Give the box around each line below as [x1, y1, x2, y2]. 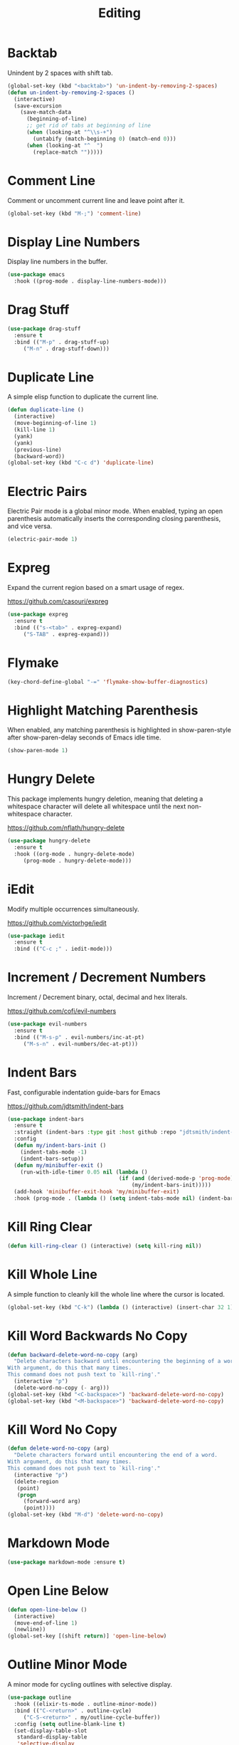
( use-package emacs [7, 271, 65, 278]
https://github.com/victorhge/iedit [7, 918, 107, 927]
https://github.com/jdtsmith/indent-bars [7, 1102, 124, 1110]
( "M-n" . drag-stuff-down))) [23, 345, 110, 352]
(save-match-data [20, 109, 72, 116]
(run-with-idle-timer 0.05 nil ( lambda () [20, 1169, 148, 1176]
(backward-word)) [14, 453, 65, 460]
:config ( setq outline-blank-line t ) [14, 1720, 126, 1727]
